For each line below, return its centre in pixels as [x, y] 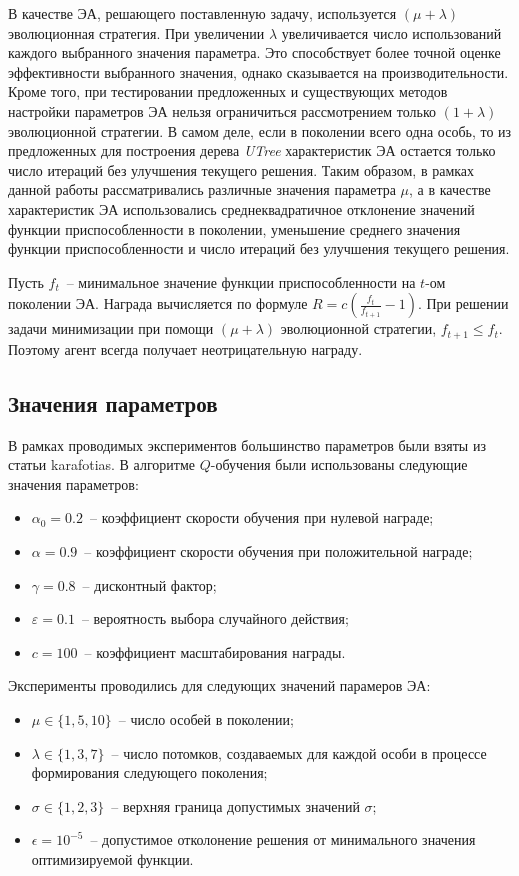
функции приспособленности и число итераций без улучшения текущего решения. [259, 248]
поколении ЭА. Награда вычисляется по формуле [158, 303]
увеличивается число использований [391, 32]
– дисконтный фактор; [149, 584]
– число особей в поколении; [206, 718]
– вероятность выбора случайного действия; [215, 618]
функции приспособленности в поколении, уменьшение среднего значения [234, 228]
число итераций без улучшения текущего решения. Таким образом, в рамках [241, 169]
